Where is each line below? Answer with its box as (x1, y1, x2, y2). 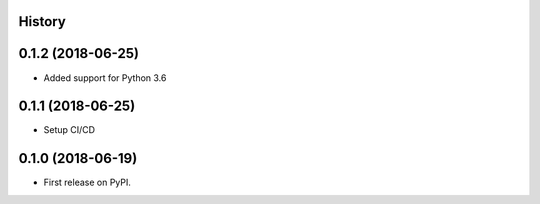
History (18, 13, 67, 30)
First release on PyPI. (43, 176, 132, 189)
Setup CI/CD (43, 124, 95, 136)
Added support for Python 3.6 (43, 71, 167, 84)
